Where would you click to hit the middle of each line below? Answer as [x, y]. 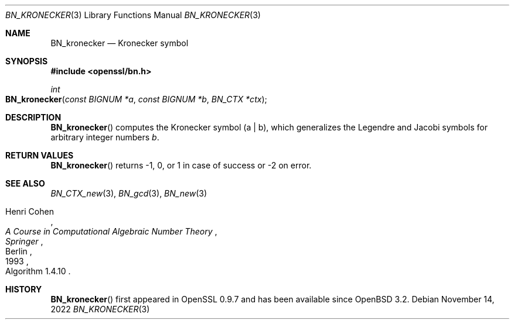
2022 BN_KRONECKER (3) [100, 309]
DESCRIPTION [33, 117]
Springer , [24, 241]
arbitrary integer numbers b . [105, 137]
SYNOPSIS [27, 61]
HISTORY [24, 289]
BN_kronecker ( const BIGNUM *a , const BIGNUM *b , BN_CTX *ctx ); [136, 99]
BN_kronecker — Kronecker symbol [120, 43]
